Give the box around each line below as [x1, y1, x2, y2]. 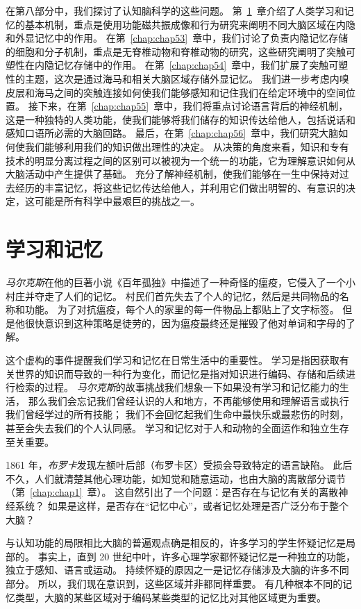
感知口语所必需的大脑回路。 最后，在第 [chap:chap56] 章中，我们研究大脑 [6, 126, 339, 140]
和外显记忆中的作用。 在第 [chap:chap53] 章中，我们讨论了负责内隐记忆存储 [6, 31, 349, 45]
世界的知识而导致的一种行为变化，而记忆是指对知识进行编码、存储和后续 [15, 366, 346, 381]
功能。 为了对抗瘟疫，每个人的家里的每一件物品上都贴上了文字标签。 [24, 302, 339, 317]
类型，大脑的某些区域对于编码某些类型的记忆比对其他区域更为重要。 [15, 590, 326, 604]
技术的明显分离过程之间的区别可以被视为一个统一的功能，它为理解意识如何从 [6, 153, 355, 167]
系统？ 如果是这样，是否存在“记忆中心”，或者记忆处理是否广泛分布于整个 [15, 498, 349, 512]
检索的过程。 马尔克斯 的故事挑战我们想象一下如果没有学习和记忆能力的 [15, 380, 339, 394]
